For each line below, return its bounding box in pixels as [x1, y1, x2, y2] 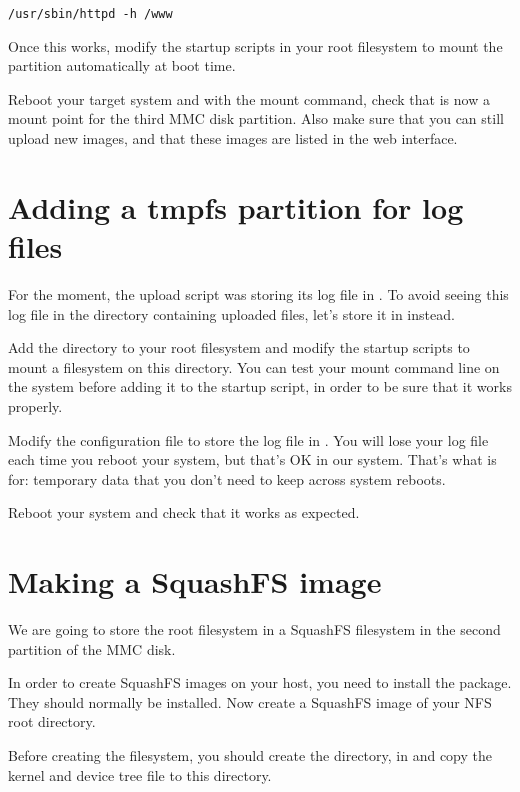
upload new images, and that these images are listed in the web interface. [8, 128, 458, 149]
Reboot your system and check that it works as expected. [8, 502, 360, 523]
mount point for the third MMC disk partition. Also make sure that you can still [8, 108, 504, 129]
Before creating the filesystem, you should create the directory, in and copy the [8, 744, 492, 765]
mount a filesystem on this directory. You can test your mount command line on [8, 356, 500, 377]
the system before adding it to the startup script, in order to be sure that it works [8, 376, 512, 397]
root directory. [8, 711, 96, 732]
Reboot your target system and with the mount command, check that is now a [8, 88, 490, 109]
